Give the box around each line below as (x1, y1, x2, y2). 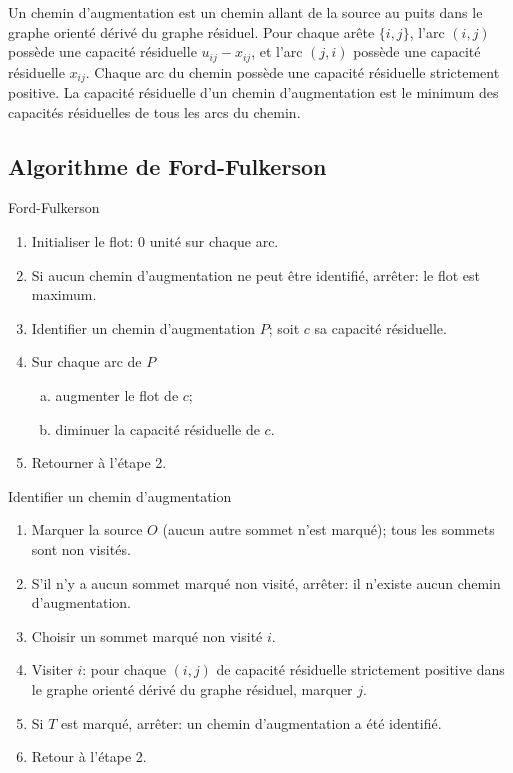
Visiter (31, 659, 73, 680)
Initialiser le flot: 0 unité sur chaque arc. (31, 231, 279, 252)
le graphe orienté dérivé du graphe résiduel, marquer (31, 678, 353, 699)
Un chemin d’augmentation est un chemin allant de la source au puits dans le (8, 2, 483, 22)
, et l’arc (251, 41, 303, 62)
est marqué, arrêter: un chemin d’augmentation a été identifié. (60, 712, 442, 733)
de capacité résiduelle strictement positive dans (216, 659, 505, 680)
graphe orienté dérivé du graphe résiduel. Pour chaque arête (8, 21, 375, 42)
